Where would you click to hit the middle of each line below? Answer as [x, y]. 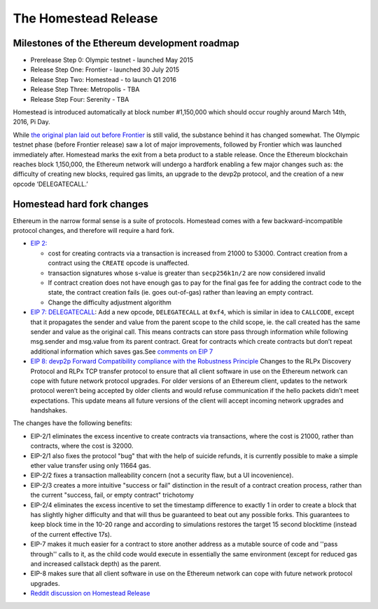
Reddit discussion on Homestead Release [90, 594]
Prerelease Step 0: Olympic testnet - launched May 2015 [112, 60]
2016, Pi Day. [31, 122]
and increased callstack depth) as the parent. [96, 563]
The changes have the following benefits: [72, 423]
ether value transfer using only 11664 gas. [91, 466]
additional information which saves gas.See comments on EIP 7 [122, 352]
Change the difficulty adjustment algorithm [110, 302]
